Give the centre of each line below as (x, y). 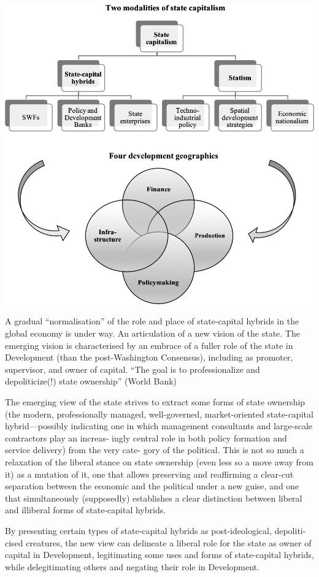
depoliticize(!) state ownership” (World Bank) (91, 381)
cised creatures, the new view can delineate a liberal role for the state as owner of (158, 542)
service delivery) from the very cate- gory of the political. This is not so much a (155, 450)
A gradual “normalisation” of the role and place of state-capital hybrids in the (152, 321)
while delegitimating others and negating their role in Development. (132, 566)
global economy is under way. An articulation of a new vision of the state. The (152, 333)
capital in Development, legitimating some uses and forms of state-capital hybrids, (159, 555)
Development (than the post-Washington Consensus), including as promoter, (149, 357)
